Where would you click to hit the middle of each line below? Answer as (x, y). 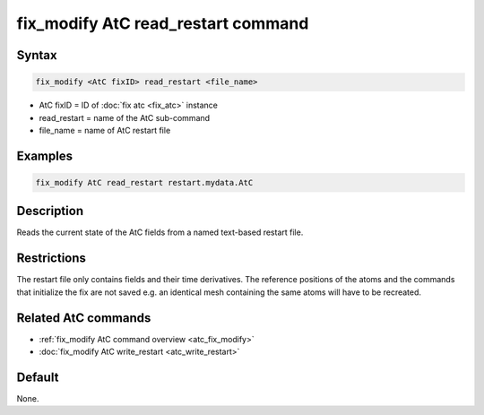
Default (38, 377)
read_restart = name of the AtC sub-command (125, 117)
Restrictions (52, 259)
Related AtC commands (84, 318)
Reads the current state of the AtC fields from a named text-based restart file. (160, 232)
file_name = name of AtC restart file (105, 130)
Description (50, 211)
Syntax (37, 55)
